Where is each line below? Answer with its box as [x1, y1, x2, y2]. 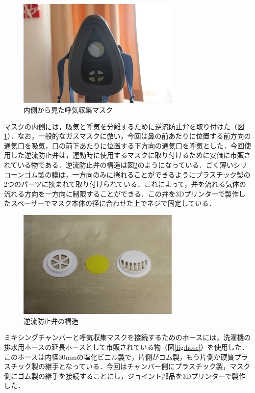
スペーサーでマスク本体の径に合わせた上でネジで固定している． [10, 198, 216, 208]
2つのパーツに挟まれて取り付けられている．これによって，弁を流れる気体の [4, 179, 246, 189]
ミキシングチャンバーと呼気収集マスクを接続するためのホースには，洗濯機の [4, 332, 251, 342]
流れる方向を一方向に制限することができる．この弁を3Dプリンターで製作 [4, 188, 239, 198]
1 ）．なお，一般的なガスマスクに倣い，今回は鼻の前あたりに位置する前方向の [4, 131, 251, 141]
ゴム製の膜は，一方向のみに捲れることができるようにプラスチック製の [24, 169, 251, 179]
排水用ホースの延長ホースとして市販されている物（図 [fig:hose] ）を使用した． [4, 342, 249, 352]
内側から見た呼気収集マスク [24, 104, 113, 114]
